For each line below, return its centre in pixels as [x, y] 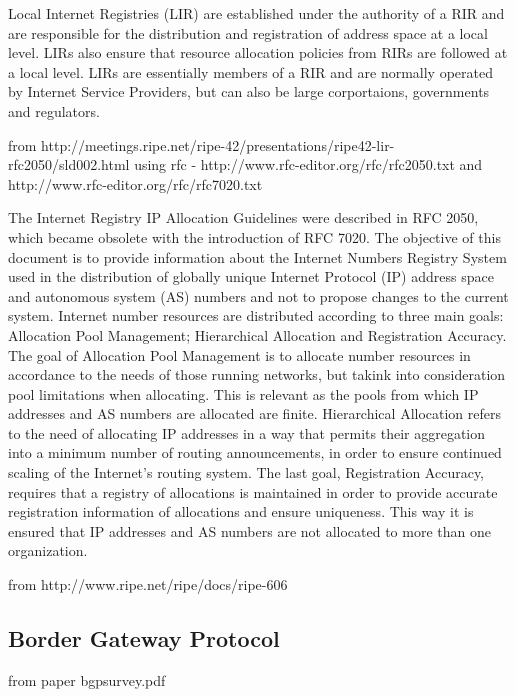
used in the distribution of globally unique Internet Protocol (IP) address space [251, 276]
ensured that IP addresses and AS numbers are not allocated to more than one [249, 530]
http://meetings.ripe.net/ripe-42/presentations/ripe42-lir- [218, 144]
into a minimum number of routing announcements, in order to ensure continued [255, 452]
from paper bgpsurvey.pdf [87, 679]
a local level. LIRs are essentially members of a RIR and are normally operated [251, 71]
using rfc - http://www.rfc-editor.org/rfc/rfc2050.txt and [308, 164]
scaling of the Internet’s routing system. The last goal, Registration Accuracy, [246, 472]
